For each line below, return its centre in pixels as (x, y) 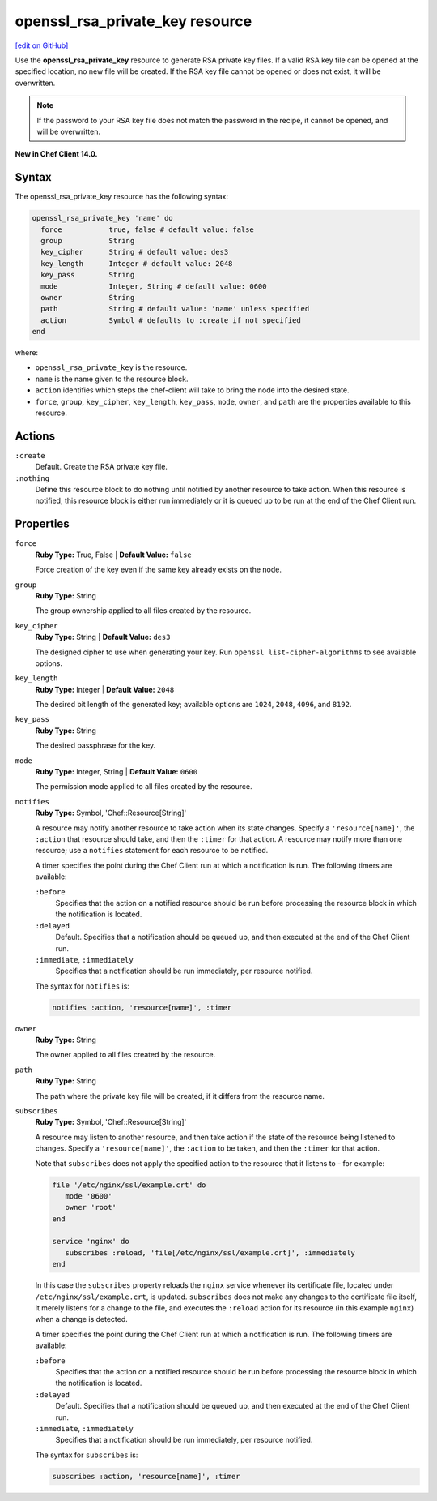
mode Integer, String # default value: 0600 (154, 286)
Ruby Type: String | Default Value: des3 (103, 637)
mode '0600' (89, 1196)
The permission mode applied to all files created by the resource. (144, 787)
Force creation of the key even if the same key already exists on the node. (159, 570)
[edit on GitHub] (42, 45)
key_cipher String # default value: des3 (135, 252)
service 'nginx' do (91, 1242)
